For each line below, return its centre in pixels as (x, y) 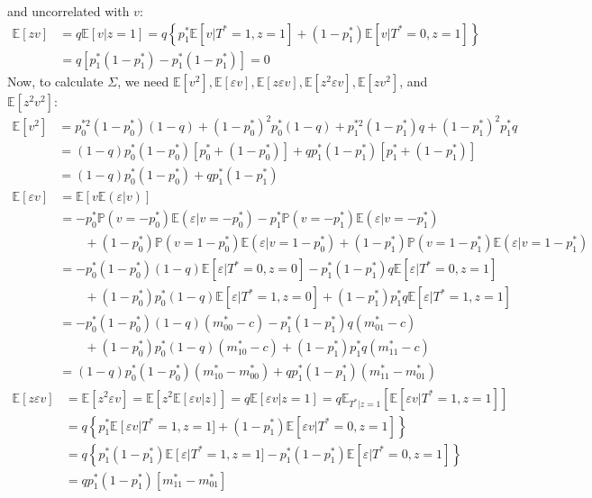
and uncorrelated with (68, 11)
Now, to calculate (55, 81)
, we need (143, 81)
